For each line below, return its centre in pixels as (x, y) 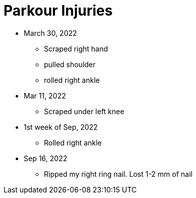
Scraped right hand (76, 48)
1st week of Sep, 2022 (61, 127)
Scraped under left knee (84, 111)
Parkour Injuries (58, 11)
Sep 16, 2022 (45, 158)
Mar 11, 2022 (45, 95)
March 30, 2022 (51, 33)
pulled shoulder (70, 64)
